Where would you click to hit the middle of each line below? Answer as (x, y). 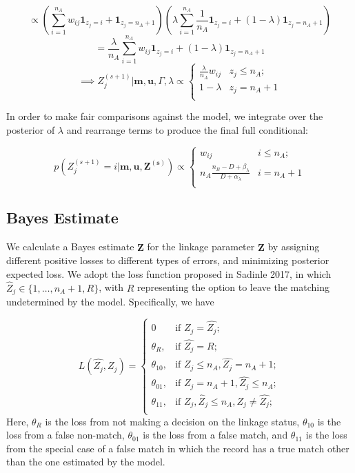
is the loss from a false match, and (215, 435)
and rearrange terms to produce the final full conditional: (187, 129)
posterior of (31, 129)
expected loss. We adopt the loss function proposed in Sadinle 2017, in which (169, 273)
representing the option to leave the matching (233, 287)
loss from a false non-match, (65, 435)
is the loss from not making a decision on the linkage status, (172, 421)
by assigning (294, 246)
